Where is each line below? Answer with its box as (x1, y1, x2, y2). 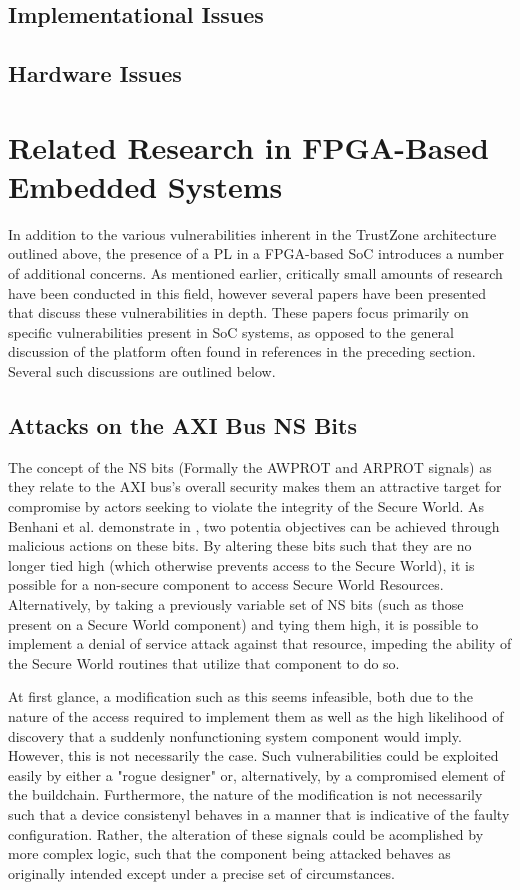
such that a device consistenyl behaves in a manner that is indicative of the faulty (8, 803, 510, 824)
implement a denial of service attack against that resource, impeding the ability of (8, 633, 512, 654)
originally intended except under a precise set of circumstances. (8, 862, 396, 883)
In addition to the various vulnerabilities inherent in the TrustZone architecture (8, 223, 497, 244)
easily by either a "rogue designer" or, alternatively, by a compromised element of (8, 764, 505, 785)
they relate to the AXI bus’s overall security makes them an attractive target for (8, 476, 502, 497)
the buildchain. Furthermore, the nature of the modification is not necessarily (8, 784, 483, 805)
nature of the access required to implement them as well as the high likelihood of (8, 705, 504, 726)
